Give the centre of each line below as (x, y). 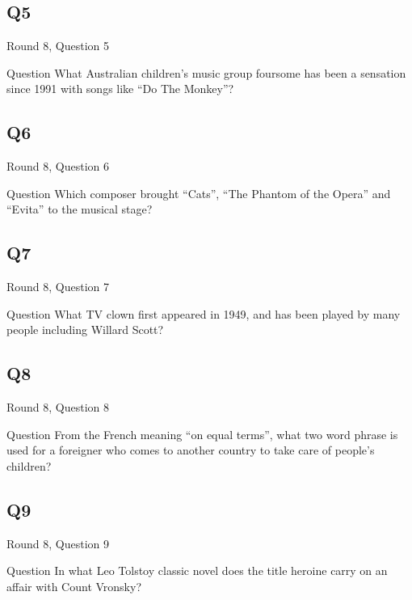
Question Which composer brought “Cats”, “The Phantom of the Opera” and (199, 193)
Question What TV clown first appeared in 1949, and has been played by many (204, 313)
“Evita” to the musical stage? (80, 209)
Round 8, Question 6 (58, 166)
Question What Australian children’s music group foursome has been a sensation (206, 72)
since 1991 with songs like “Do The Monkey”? (120, 89)
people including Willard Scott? (85, 330)
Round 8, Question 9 (58, 543)
